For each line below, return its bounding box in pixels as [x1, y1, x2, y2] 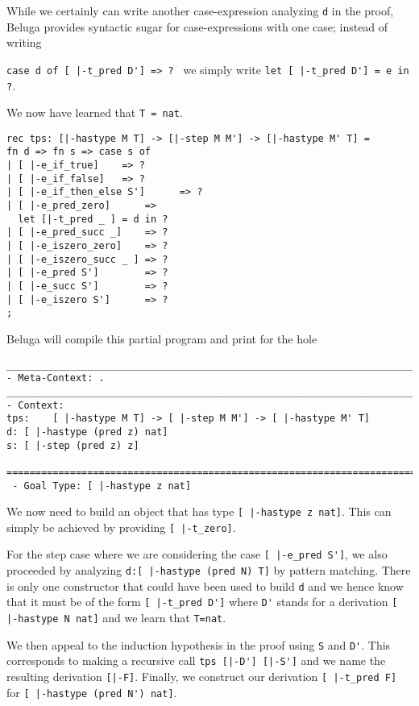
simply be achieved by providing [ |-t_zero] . [6, 518, 236, 535]
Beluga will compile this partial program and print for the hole [6, 330, 317, 347]
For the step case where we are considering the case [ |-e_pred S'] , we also [6, 546, 388, 563]
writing [6, 34, 42, 51]
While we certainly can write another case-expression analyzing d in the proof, [6, 2, 394, 19]
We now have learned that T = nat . [6, 104, 183, 121]
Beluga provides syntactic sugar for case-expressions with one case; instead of [6, 18, 388, 35]
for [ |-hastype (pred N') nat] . [6, 683, 177, 700]
